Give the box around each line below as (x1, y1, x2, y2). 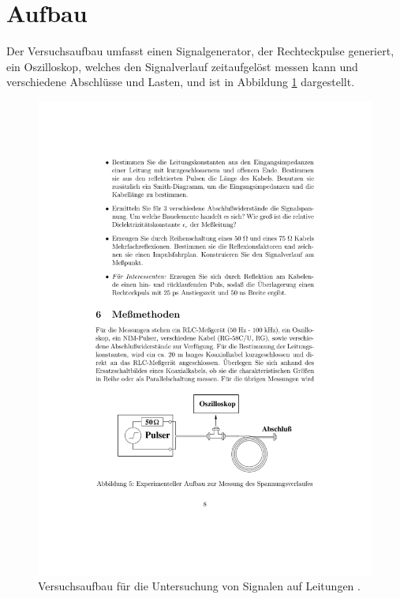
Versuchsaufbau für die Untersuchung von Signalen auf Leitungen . (38, 578, 361, 594)
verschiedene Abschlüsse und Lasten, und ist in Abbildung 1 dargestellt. (6, 73, 355, 90)
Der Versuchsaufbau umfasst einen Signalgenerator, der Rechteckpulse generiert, (6, 43, 394, 59)
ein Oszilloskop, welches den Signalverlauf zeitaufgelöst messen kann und (6, 58, 358, 74)
